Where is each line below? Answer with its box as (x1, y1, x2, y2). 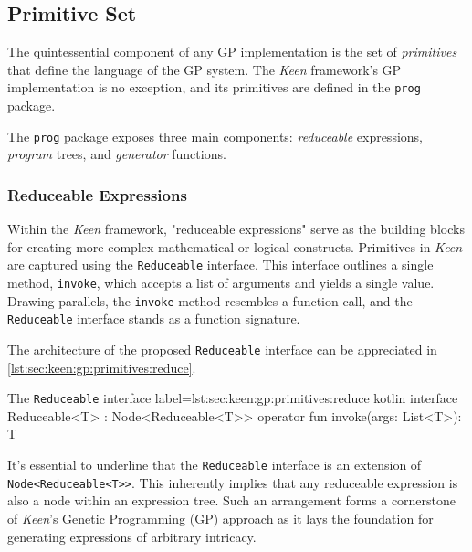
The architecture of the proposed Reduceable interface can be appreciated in (7, 339, 437, 358)
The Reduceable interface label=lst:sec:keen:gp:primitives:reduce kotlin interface (7, 388, 458, 408)
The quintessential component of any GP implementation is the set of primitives (7, 42, 457, 61)
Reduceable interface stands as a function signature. (7, 309, 300, 328)
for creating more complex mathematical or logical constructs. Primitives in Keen (7, 237, 463, 256)
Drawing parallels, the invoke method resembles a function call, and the (7, 291, 413, 310)
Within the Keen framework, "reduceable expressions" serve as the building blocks (7, 219, 465, 239)
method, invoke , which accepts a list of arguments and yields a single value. (7, 272, 435, 292)
